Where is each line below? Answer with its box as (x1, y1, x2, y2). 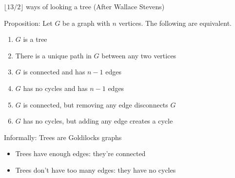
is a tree (23, 34, 47, 44)
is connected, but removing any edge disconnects (23, 99, 168, 109)
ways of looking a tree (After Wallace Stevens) (26, 1, 165, 11)
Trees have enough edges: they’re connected (15, 148, 146, 159)
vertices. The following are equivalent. (118, 18, 232, 28)
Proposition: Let (4, 18, 53, 28)
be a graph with (62, 18, 110, 28)
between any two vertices (101, 50, 176, 60)
